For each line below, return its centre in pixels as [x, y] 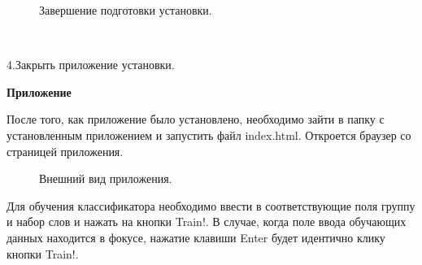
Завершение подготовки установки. [126, 10]
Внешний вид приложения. [106, 178]
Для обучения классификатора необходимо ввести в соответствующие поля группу [211, 205]
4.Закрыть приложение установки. [91, 65]
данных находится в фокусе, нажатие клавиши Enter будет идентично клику [196, 237]
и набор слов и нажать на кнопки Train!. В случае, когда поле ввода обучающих [207, 222]
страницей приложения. [65, 151]
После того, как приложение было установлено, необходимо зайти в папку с [196, 119]
